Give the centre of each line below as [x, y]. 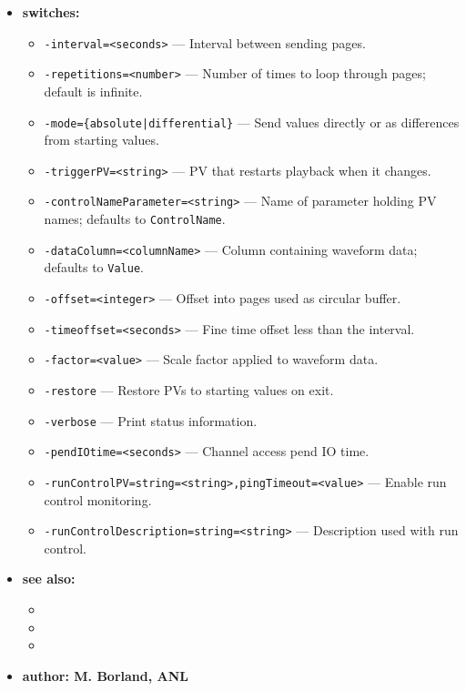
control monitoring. [98, 499]
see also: [49, 579]
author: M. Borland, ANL [106, 675]
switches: [51, 12]
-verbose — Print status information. [151, 420]
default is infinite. [93, 91]
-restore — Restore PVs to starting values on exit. [189, 390]
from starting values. [101, 140]
